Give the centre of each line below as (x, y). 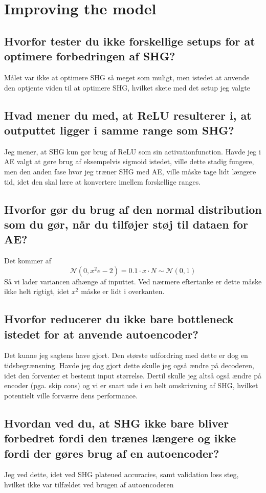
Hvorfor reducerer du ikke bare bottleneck (119, 319)
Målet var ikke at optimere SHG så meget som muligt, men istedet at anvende (127, 77)
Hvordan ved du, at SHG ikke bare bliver (117, 423)
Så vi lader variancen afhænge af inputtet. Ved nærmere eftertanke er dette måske (133, 281)
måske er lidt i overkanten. (123, 291)
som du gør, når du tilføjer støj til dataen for (126, 224)
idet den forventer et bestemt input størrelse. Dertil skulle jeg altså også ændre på (133, 375)
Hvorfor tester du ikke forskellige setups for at (130, 41)
